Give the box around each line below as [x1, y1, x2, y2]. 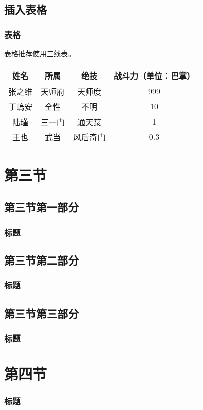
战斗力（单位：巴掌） [114, 69, 195, 82]
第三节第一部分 [4, 199, 79, 215]
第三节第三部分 [4, 305, 79, 321]
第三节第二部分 [4, 252, 79, 268]
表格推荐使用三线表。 [4, 48, 75, 58]
